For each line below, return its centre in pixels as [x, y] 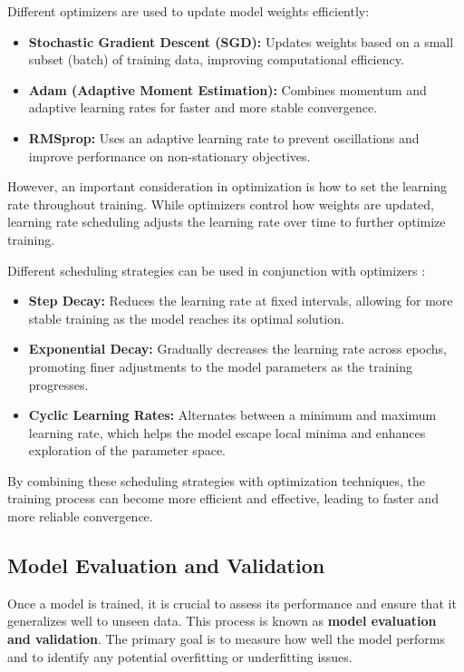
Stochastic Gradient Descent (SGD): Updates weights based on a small [241, 41]
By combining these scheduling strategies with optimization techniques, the [217, 480]
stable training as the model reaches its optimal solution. [186, 318]
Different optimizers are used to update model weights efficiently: [188, 11]
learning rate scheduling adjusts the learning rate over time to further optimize [227, 222]
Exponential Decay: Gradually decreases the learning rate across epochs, [237, 349]
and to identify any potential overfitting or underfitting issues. [180, 656]
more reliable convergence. [80, 516]
